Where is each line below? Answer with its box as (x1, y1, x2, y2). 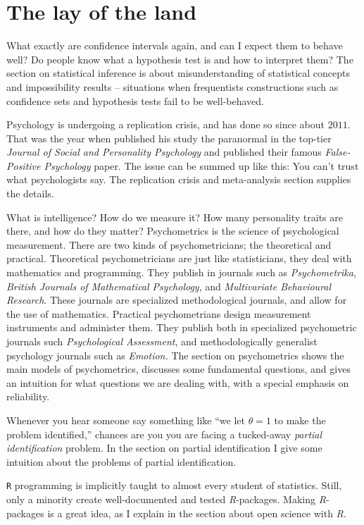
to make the (274, 412, 326, 427)
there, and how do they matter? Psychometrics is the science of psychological (6, 223, 339, 238)
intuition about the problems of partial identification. (6, 454, 237, 469)
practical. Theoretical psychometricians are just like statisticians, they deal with (6, 251, 352, 266)
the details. (6, 186, 54, 201)
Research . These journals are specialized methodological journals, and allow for (6, 292, 347, 307)
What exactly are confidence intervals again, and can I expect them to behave (6, 38, 343, 53)
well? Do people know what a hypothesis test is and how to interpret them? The (6, 51, 353, 66)
